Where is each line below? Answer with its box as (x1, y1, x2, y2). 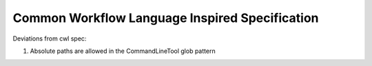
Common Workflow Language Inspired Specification (12, 10, 320, 25)
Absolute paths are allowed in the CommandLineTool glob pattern (30, 47, 216, 55)
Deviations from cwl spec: (12, 34, 87, 43)
